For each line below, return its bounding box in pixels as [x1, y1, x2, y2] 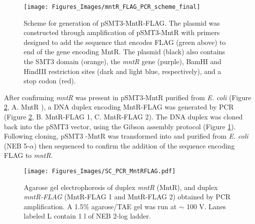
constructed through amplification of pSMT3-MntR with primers [24, 27, 220, 37]
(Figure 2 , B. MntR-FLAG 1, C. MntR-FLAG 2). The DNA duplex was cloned [4, 112, 243, 121]
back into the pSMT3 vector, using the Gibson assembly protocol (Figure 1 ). [4, 121, 236, 131]
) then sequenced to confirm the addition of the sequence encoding [34, 140, 235, 150]
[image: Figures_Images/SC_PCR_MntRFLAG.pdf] [24, 167, 176, 175]
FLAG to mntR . [4, 150, 53, 160]
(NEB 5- [4, 140, 30, 150]
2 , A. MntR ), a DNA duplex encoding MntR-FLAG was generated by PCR [4, 102, 234, 112]
